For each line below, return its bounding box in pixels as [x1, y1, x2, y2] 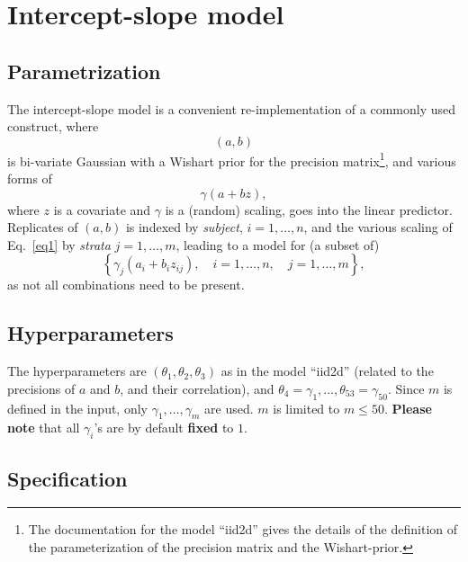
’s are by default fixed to [94, 418, 234, 437]
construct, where [7, 117, 99, 136]
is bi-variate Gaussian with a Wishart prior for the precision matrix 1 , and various [7, 148, 456, 170]
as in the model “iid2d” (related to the [220, 361, 434, 380]
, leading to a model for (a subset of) [175, 235, 380, 254]
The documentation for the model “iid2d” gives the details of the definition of [28, 520, 458, 539]
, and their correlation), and [120, 379, 274, 397]
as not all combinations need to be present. [7, 275, 245, 294]
